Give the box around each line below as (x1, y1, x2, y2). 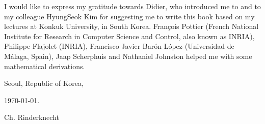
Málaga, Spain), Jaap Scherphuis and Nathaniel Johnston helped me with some (4, 50, 252, 61)
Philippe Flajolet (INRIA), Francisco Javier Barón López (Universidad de (4, 41, 234, 51)
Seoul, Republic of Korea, (4, 78, 84, 88)
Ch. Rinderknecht (4, 112, 59, 122)
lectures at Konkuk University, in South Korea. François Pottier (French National (4, 21, 259, 32)
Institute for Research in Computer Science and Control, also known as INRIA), (4, 30, 255, 41)
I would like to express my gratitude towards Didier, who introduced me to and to (4, 1, 261, 11)
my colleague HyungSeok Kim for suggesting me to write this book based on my (4, 11, 255, 21)
